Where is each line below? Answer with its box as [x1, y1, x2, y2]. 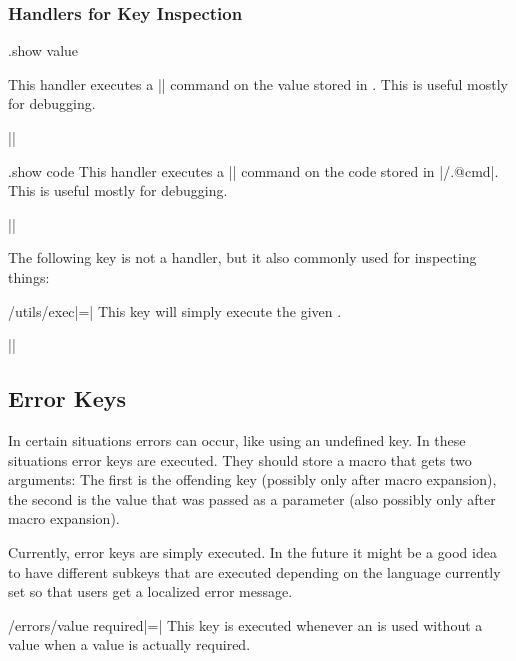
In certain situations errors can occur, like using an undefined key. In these [8, 429, 466, 450]
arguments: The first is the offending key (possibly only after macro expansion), [8, 469, 497, 490]
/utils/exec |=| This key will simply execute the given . [8, 300, 342, 321]
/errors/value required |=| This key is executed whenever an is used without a [8, 614, 483, 635]
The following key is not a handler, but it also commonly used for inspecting [8, 247, 477, 268]
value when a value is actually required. [8, 634, 251, 655]
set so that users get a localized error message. [8, 581, 293, 602]
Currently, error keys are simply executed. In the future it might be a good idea [8, 541, 497, 562]
